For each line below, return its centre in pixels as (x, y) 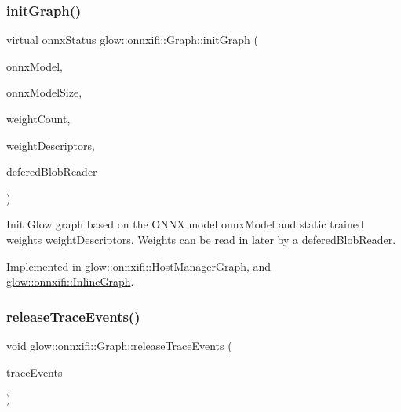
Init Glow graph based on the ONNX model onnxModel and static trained (185, 224)
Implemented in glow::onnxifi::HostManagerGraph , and (139, 266)
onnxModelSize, (44, 92)
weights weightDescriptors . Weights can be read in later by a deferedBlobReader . (201, 239)
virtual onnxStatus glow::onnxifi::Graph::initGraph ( (132, 40)
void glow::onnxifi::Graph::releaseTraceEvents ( (119, 345)
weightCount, (38, 118)
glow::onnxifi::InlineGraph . (70, 281)
